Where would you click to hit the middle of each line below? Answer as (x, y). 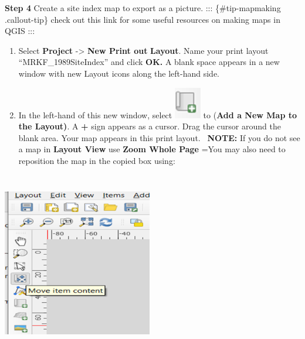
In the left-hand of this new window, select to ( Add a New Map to (158, 114)
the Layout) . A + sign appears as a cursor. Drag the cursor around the (150, 126)
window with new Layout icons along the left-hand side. (119, 73)
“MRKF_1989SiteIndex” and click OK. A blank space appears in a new (149, 62)
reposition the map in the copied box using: (97, 160)
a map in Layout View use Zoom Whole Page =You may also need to (152, 149)
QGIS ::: (20, 31)
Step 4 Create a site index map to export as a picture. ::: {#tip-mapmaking (143, 8)
